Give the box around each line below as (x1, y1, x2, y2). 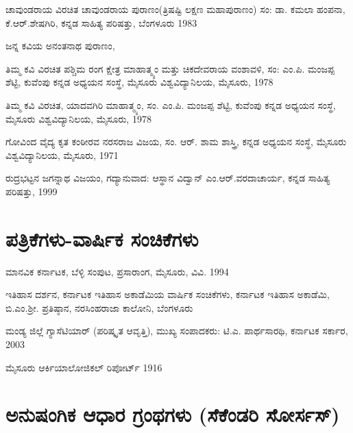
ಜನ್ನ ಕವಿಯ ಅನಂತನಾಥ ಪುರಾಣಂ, (5, 38, 115, 53)
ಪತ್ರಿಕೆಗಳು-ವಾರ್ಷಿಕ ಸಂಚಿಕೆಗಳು (5, 224, 199, 252)
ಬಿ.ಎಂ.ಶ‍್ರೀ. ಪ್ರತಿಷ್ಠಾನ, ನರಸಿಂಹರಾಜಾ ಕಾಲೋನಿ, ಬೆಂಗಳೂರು (5, 300, 193, 314)
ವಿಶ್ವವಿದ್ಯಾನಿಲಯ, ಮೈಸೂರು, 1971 (5, 147, 119, 162)
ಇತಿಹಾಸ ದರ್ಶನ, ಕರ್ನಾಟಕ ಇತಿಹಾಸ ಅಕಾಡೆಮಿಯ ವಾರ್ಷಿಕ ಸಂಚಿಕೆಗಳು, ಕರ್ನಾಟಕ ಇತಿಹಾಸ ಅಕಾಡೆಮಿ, (5, 287, 330, 301)
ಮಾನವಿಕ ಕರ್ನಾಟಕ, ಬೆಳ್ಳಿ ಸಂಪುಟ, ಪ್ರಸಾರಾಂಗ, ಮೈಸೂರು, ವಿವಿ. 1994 (5, 264, 229, 278)
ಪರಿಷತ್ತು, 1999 (5, 184, 58, 198)
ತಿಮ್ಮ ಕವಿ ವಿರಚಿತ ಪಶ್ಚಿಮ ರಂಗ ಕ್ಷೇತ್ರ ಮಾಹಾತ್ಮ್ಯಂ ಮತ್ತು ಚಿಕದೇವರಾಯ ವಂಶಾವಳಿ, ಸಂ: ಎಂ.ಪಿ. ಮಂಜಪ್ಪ (5, 61, 334, 75)
